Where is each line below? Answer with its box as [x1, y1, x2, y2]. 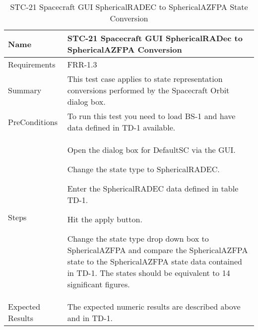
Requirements [8, 59, 56, 70]
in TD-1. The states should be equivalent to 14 [67, 267, 230, 278]
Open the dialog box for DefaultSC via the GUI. [67, 144, 236, 155]
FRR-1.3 [67, 59, 97, 70]
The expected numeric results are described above [67, 301, 241, 312]
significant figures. [67, 278, 130, 290]
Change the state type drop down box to [67, 233, 209, 244]
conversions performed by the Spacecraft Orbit [67, 84, 230, 96]
